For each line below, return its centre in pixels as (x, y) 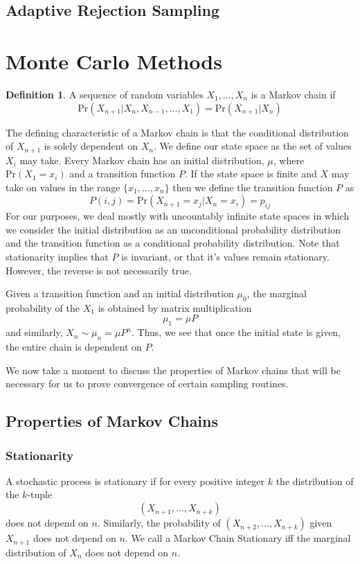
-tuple (40, 494)
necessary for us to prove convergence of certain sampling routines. (147, 384)
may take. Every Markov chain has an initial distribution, (142, 160)
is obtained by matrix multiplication (175, 307)
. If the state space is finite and (251, 174)
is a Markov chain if (293, 94)
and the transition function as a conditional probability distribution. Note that (173, 243)
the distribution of (315, 481)
